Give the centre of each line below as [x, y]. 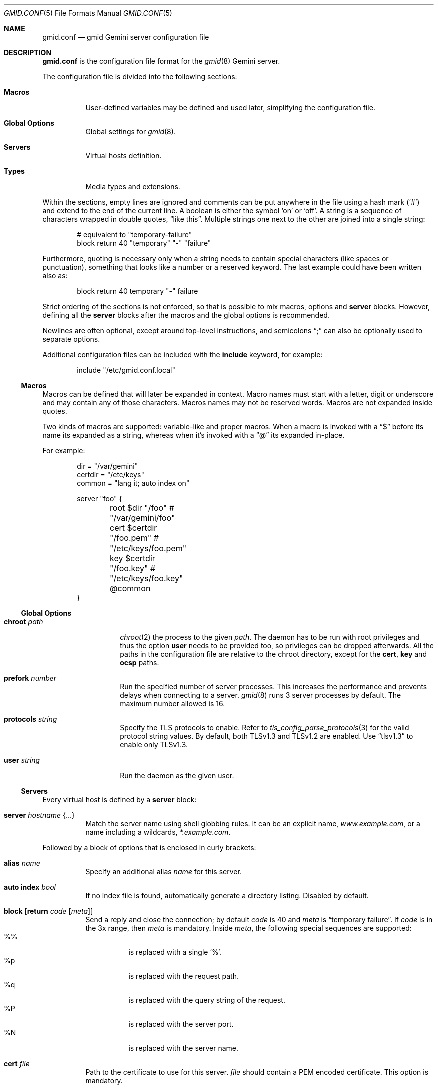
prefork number [30, 678]
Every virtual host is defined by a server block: [120, 799]
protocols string [31, 719]
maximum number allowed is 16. [173, 703]
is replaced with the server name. [184, 1048]
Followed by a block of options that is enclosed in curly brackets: [149, 848]
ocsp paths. [140, 662]
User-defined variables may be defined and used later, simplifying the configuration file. [230, 107]
